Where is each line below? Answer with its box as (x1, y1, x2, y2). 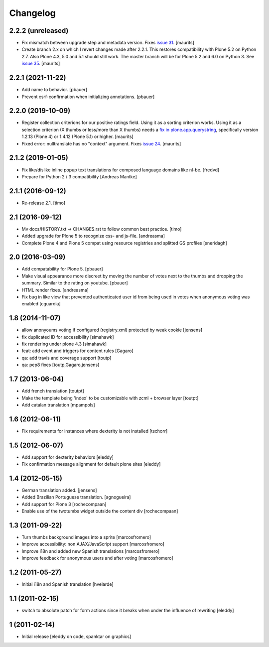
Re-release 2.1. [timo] (21, 200, 66, 206)
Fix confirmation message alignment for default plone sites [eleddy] (21, 461, 161, 467)
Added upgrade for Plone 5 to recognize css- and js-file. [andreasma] (21, 233, 165, 239)
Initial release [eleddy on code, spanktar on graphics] (21, 633, 132, 640)
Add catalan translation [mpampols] (21, 401, 95, 408)
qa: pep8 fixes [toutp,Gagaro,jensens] (21, 362, 100, 368)
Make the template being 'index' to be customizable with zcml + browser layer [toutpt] (21, 395, 199, 401)
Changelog (9, 7, 56, 18)
